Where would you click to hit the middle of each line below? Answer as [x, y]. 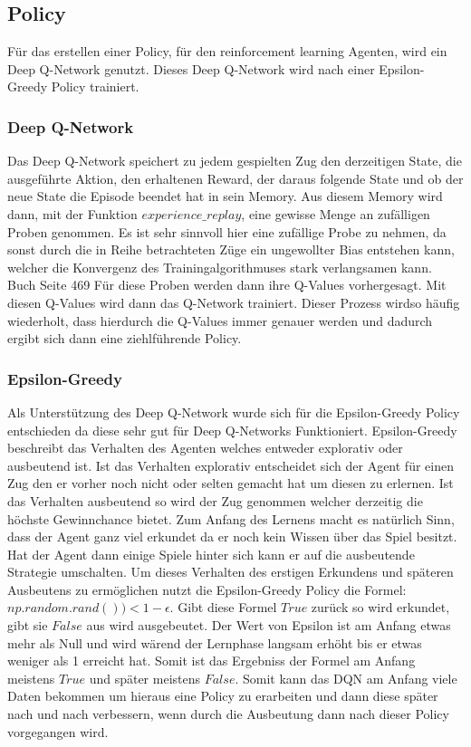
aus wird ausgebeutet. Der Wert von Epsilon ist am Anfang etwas [269, 625]
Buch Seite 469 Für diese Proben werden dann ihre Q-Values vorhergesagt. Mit [227, 285]
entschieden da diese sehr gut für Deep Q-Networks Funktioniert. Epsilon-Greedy [232, 430]
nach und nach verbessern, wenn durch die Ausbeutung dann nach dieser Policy [228, 714]
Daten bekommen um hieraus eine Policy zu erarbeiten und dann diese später [223, 696]
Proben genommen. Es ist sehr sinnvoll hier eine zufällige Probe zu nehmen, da [227, 231]
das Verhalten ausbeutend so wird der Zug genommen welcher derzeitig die [215, 500]
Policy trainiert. [95, 86]
